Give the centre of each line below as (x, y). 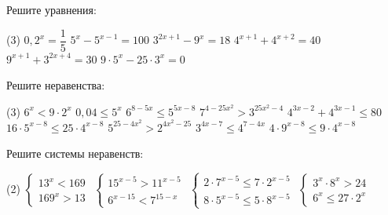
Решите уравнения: (51, 9)
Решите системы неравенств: (75, 153)
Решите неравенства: (56, 85)
